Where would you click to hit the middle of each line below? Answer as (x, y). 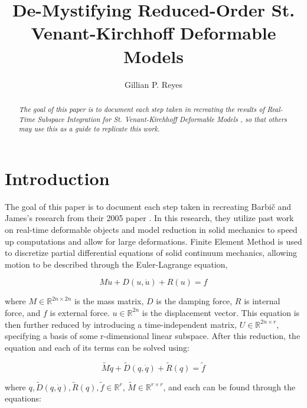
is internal (262, 301)
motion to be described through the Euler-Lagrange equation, (116, 264)
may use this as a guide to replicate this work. (89, 129)
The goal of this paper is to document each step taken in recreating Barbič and (148, 206)
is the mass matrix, (109, 301)
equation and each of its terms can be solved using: (97, 347)
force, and (23, 312)
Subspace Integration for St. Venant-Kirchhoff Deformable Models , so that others (162, 119)
